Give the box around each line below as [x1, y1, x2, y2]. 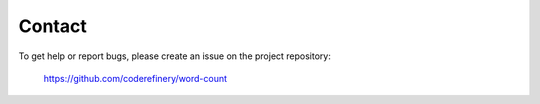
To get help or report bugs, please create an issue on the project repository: [18, 50, 332, 62]
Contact [18, 15, 87, 37]
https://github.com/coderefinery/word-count [43, 72, 228, 84]
